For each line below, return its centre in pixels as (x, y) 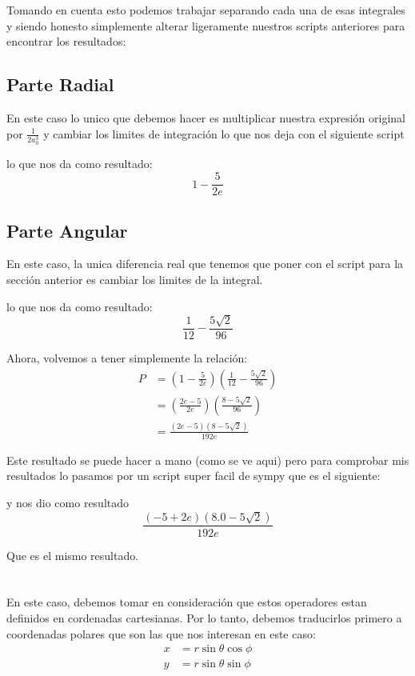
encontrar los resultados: (66, 41)
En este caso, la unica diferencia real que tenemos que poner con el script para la (205, 264)
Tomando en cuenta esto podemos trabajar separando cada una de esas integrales (206, 10)
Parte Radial (60, 84)
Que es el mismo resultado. (73, 555)
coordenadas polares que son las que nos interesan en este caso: (161, 633)
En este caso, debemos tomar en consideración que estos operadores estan (187, 602)
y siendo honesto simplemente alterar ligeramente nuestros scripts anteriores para (206, 25)
